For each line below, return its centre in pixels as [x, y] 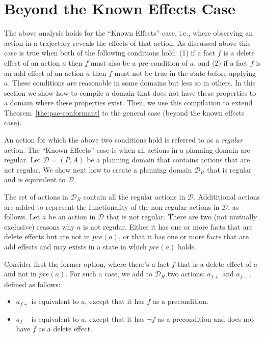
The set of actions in [36, 197]
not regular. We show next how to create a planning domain [98, 169]
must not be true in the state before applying [185, 73]
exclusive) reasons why [39, 226]
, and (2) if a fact [221, 62]
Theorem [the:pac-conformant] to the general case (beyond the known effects [124, 112]
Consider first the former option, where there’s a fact [87, 263]
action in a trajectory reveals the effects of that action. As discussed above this [127, 43]
